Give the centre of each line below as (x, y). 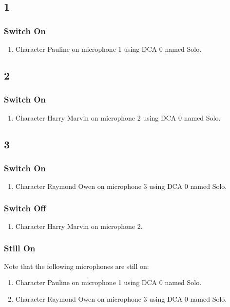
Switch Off (25, 208)
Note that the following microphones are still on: (77, 266)
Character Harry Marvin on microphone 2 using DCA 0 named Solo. (118, 117)
